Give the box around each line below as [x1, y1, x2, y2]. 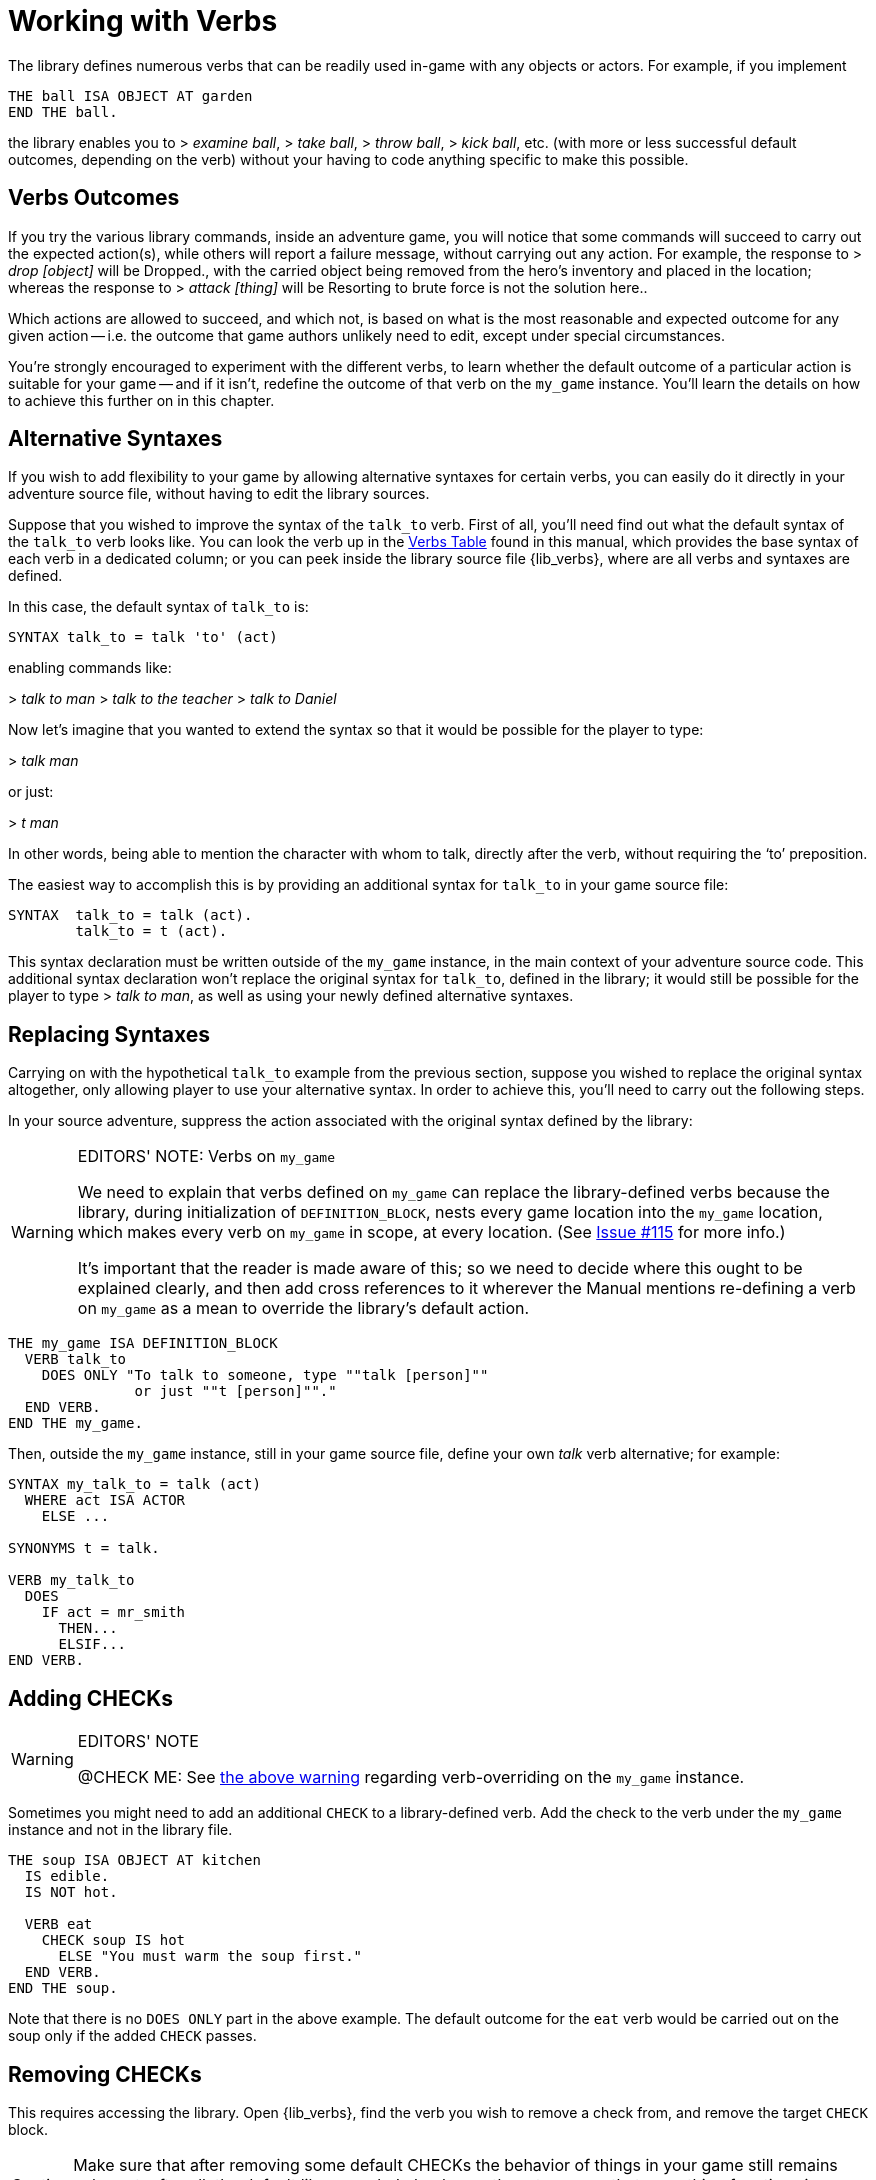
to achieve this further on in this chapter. [8, 391, 275, 409]
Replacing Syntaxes [8, 1021, 211, 1047]
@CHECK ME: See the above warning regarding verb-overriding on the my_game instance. [77, 1767, 745, 1788]
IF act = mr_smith [41, 1604, 186, 1621]
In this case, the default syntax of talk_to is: [8, 598, 309, 616]
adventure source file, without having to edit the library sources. [8, 485, 430, 503]
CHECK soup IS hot [41, 1932, 186, 1949]
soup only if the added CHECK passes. [8, 2027, 257, 2045]
